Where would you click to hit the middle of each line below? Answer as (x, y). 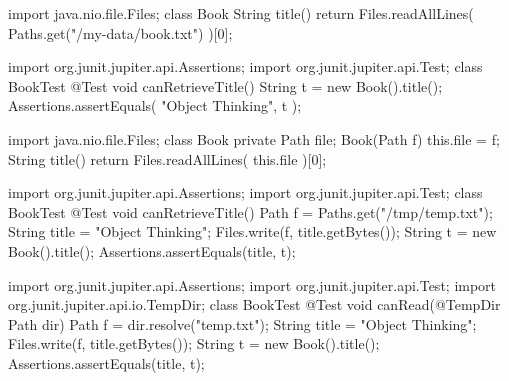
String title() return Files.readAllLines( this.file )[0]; (167, 158)
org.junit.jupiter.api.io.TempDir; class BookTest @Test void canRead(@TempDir (254, 304)
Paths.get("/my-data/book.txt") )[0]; (120, 32)
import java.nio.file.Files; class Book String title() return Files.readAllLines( (241, 13)
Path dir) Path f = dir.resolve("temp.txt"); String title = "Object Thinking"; (242, 323)
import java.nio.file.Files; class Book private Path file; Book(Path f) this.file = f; (254, 138)
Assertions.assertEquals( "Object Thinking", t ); (155, 105)
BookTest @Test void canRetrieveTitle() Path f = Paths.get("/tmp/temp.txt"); (250, 211)
